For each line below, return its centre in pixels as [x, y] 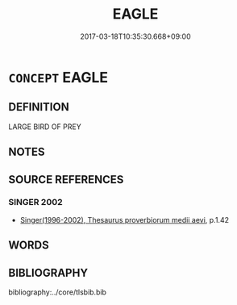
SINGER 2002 [35, 203]
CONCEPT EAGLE [58, 77]
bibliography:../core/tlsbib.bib [58, 292]
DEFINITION [39, 107]
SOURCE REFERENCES [66, 180]
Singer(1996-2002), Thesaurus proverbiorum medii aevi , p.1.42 [125, 219]
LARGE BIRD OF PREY [45, 127]
